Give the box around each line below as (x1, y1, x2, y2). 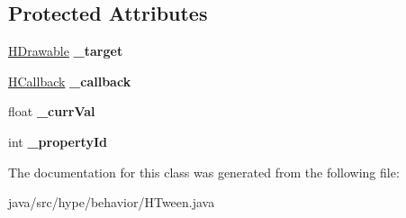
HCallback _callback (8, 71, 131, 90)
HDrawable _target (8, 41, 123, 60)
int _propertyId (8, 132, 107, 150)
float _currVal (8, 102, 95, 121)
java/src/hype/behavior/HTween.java (8, 193, 215, 212)
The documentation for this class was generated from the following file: (8, 162, 400, 181)
